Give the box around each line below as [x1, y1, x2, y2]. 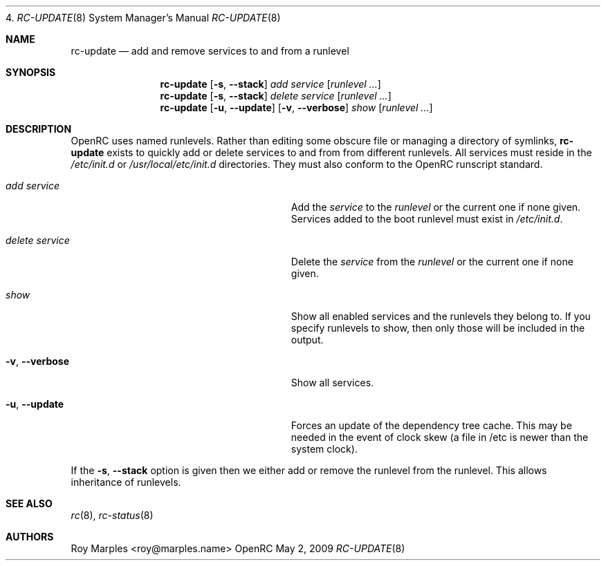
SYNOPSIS [6, 66, 56, 78]
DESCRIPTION [6, 123, 72, 135]
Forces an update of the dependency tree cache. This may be [291, 419, 572, 431]
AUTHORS [6, 531, 54, 543]
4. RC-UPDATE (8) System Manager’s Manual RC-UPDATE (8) [6, 12, 281, 23]
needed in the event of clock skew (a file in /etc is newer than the [291, 431, 589, 443]
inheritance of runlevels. [71, 476, 181, 488]
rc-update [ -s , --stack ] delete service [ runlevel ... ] [160, 90, 392, 102]
